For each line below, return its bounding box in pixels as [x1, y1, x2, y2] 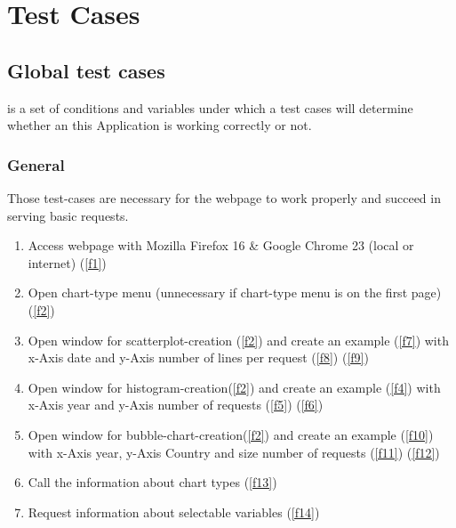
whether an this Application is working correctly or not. [7, 116, 312, 134]
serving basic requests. [7, 206, 129, 224]
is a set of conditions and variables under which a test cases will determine [7, 98, 413, 117]
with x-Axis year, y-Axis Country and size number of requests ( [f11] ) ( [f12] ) [28, 443, 440, 461]
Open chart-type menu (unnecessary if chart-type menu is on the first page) [28, 283, 442, 302]
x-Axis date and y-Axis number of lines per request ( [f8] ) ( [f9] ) [28, 348, 369, 367]
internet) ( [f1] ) [28, 253, 107, 272]
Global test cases [7, 56, 165, 84]
